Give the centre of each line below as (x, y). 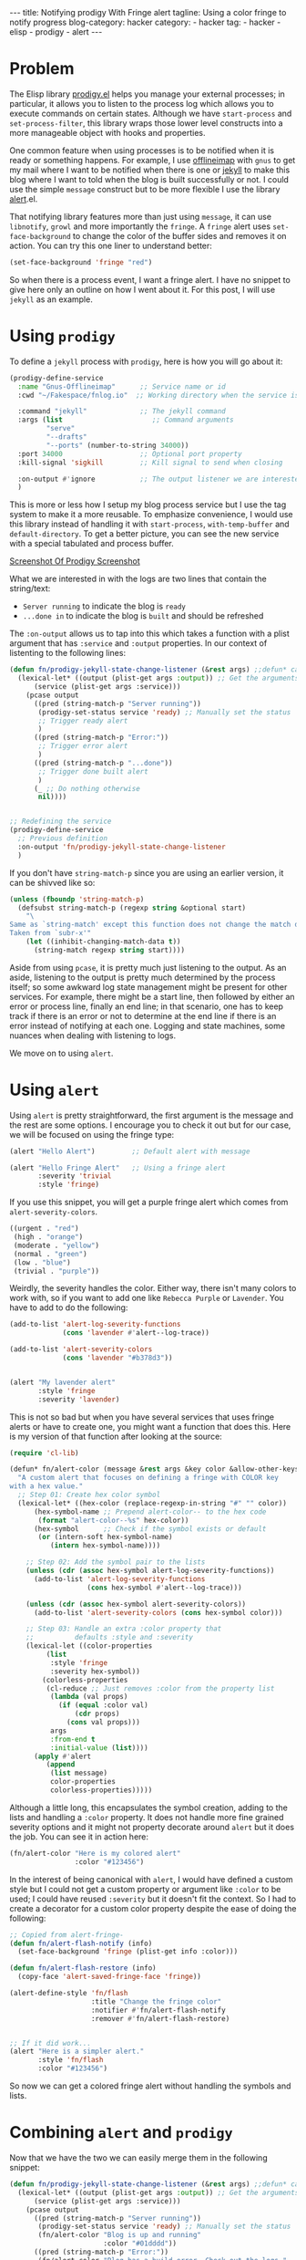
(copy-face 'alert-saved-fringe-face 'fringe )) (110, 1977)
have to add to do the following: (69, 1307)
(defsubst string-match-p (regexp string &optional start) (132, 908)
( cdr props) (97, 1714)
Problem (42, 69)
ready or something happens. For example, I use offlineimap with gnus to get (153, 160)
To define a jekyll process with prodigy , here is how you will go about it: (146, 361)
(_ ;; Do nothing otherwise (87, 788)
